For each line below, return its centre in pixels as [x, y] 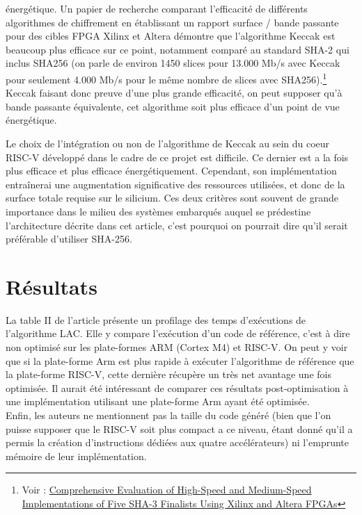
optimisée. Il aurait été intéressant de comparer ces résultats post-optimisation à [177, 387]
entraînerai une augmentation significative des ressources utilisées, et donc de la [175, 184]
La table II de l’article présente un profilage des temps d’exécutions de [156, 319]
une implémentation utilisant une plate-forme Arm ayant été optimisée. [158, 401]
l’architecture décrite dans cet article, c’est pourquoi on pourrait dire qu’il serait [177, 225]
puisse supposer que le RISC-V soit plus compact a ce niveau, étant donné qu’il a [179, 428]
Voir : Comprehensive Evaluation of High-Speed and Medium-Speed [167, 490]
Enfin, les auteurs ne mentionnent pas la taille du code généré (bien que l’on [168, 415]
